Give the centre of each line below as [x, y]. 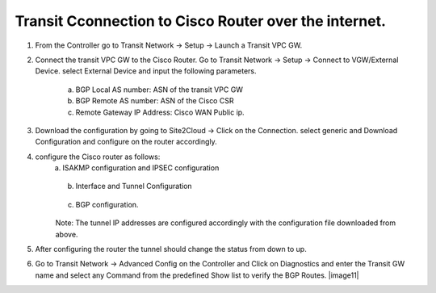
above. [67, 234]
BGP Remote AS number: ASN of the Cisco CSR [155, 101]
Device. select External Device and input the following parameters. [146, 71]
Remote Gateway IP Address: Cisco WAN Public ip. [160, 112]
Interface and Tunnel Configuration [134, 186]
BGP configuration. [107, 204]
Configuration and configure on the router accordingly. [126, 142]
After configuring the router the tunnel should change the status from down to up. [171, 249]
